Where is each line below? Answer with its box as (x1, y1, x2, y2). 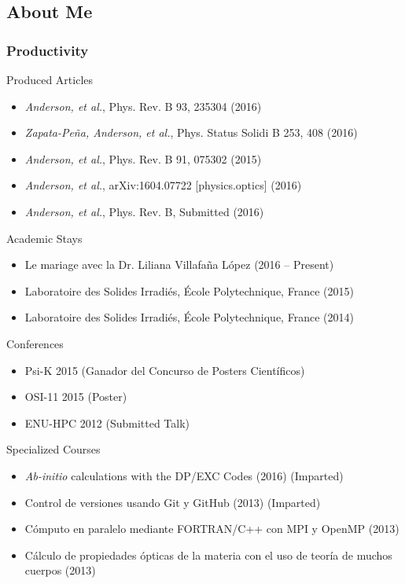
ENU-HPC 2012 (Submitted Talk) (24, 414, 190, 431)
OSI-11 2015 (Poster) (24, 388, 127, 405)
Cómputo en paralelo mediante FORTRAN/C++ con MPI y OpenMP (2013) (24, 520, 399, 537)
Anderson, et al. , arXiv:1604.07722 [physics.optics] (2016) (24, 177, 302, 193)
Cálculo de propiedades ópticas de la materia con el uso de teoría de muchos (24, 546, 392, 563)
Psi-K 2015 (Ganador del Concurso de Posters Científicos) (24, 362, 305, 378)
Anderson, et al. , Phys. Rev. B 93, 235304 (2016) (24, 97, 262, 114)
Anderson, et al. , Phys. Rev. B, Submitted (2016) (24, 203, 264, 219)
